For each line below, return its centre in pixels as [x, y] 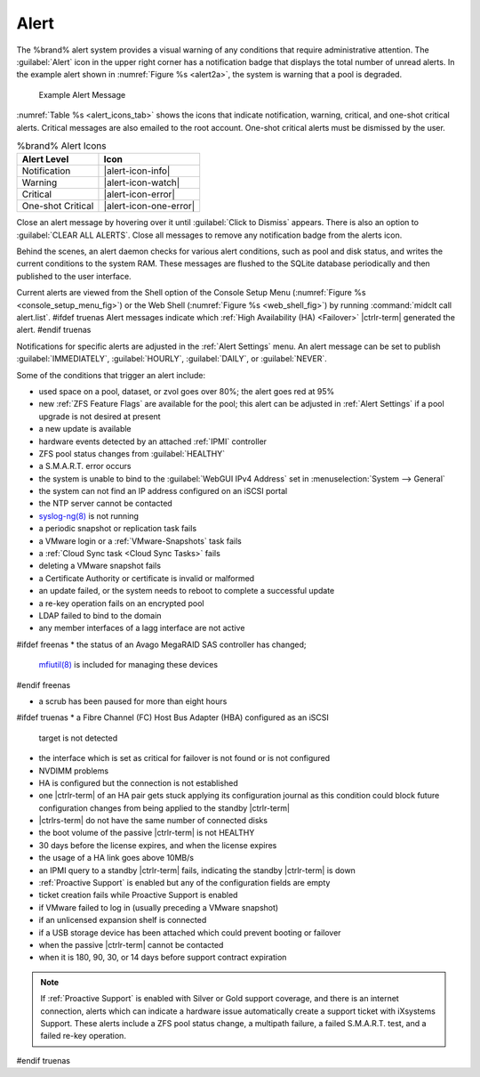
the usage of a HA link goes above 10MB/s [116, 858]
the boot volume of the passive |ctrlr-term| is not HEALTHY [147, 833]
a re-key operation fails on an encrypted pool [121, 603]
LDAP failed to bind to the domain [100, 615]
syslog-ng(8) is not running [89, 515]
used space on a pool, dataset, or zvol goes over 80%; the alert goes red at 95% [187, 391]
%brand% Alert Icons [61, 146]
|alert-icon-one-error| [149, 206]
